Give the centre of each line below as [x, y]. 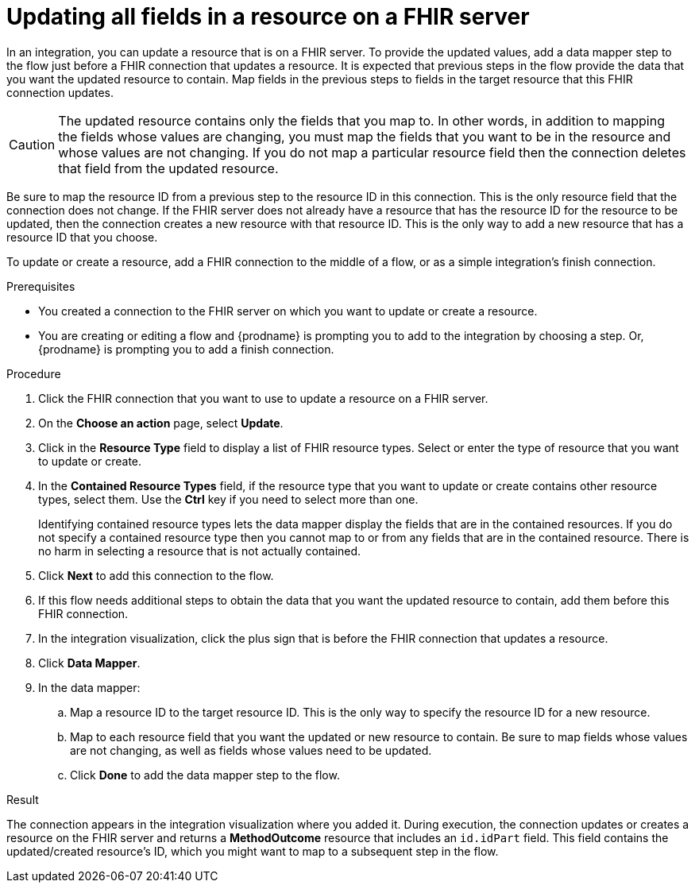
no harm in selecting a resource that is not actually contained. [200, 551]
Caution [32, 144]
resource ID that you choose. [82, 237]
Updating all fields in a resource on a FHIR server [268, 17]
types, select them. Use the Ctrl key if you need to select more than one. [228, 499]
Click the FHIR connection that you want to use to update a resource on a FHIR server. [263, 398]
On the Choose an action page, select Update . [161, 423]
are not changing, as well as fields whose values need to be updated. [251, 750]
